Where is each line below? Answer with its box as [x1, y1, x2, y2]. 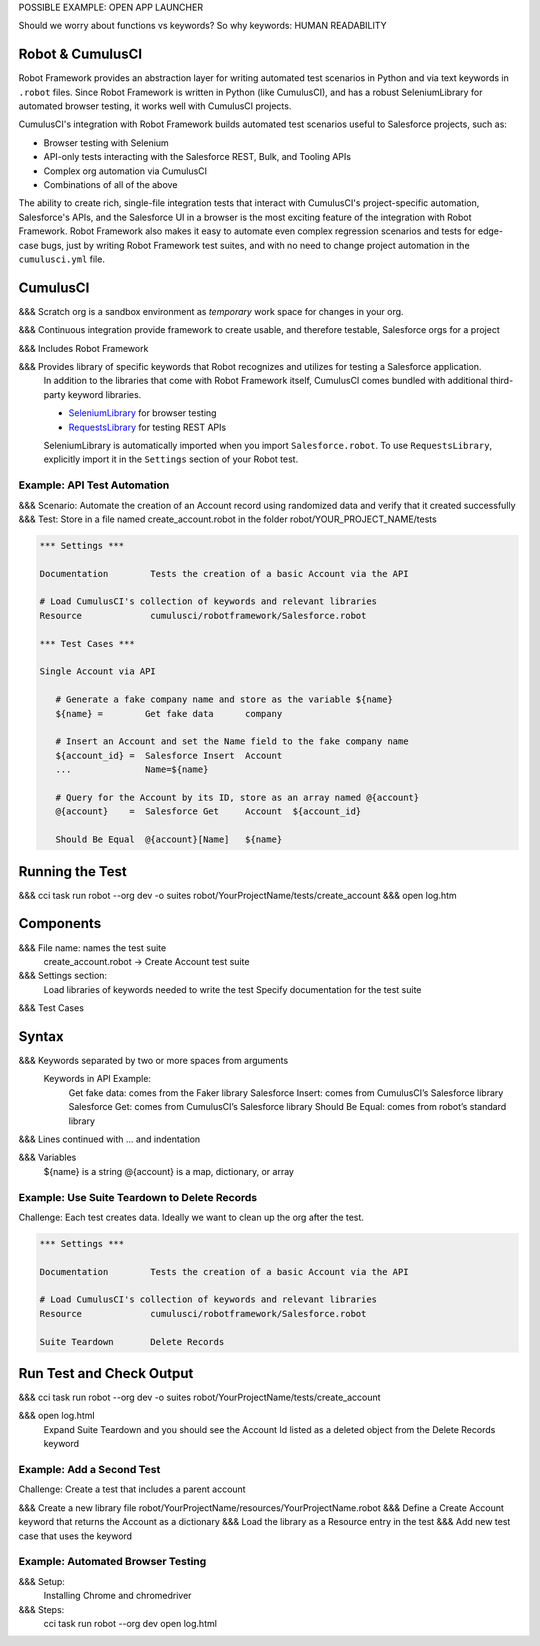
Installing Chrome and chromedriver [43, 1590, 192, 1602]
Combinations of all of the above [43, 179, 178, 191]
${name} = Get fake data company [55, 708, 283, 719]
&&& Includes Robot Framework [18, 342, 149, 354]
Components [18, 915, 102, 932]
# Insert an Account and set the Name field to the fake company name [55, 736, 409, 747]
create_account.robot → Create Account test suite [43, 955, 250, 967]
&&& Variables [18, 1151, 77, 1164]
